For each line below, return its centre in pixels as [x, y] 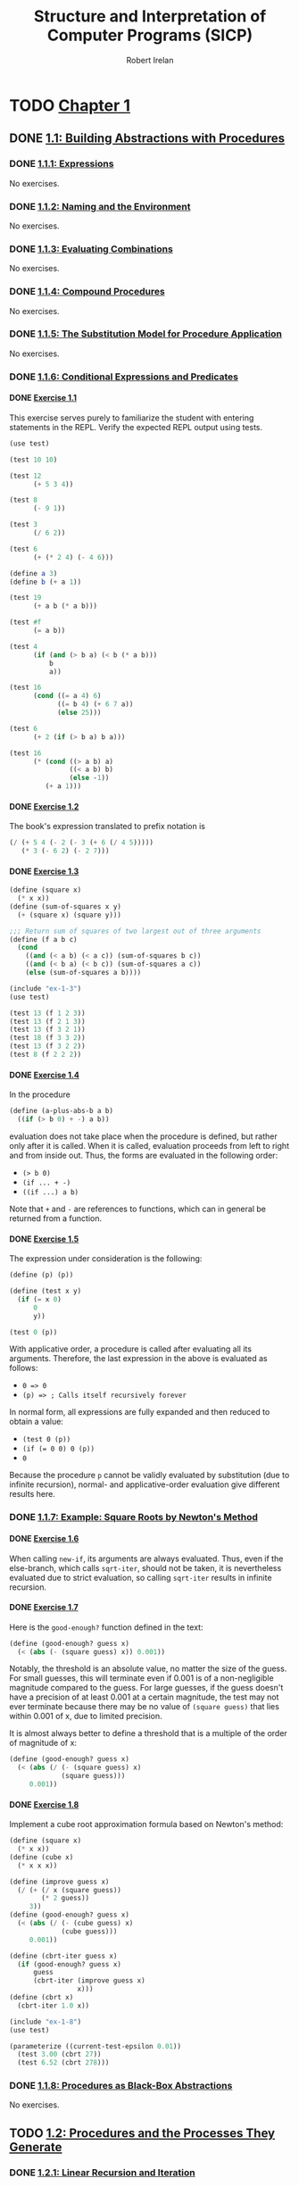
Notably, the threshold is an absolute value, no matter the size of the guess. [148, 1669]
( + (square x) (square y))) [70, 915]
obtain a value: [37, 1422]
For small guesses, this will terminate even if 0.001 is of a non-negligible [141, 1678]
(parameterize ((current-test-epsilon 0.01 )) [95, 2046]
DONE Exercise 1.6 [44, 1538]
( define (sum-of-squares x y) [66, 906]
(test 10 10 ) [33, 460]
